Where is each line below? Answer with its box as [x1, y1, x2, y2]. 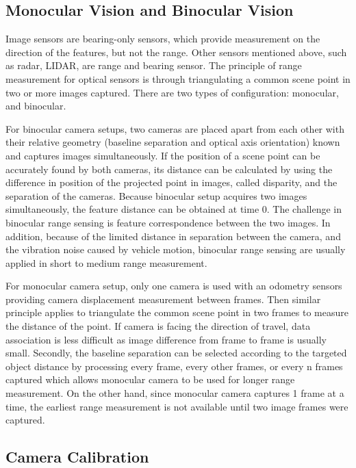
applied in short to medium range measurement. [5, 255, 207, 270]
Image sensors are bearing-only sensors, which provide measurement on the [5, 31, 320, 46]
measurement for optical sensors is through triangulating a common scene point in [5, 71, 351, 86]
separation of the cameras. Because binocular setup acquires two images [5, 188, 307, 203]
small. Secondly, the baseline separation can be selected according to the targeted [5, 346, 347, 360]
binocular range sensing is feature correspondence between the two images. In [5, 215, 331, 229]
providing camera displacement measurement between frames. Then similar [5, 291, 321, 306]
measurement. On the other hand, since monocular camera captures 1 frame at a [5, 386, 344, 400]
